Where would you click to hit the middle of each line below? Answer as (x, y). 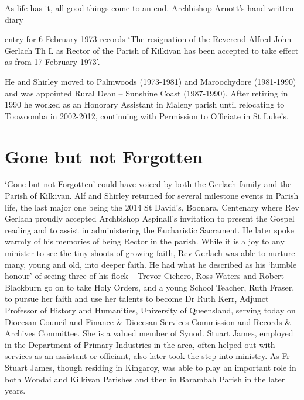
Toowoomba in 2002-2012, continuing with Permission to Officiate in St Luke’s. (147, 115)
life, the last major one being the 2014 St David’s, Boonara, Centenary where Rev (152, 207)
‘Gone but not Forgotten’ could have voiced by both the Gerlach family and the (148, 184)
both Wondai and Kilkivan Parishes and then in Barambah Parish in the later (145, 379)
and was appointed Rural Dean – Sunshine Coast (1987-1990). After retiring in (146, 93)
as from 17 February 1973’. (52, 62)
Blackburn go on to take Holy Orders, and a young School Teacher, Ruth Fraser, (150, 287)
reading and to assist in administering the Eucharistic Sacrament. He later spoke (149, 230)
